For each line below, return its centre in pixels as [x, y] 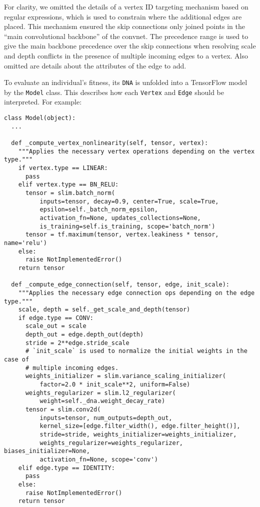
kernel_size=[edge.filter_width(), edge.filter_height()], [140, 426]
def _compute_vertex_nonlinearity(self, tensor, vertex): [110, 143]
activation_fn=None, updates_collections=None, [120, 218]
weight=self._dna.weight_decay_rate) [102, 401]
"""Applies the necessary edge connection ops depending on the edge [136, 293]
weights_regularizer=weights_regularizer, [111, 443]
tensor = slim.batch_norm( [70, 193]
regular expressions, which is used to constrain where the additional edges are [123, 16]
